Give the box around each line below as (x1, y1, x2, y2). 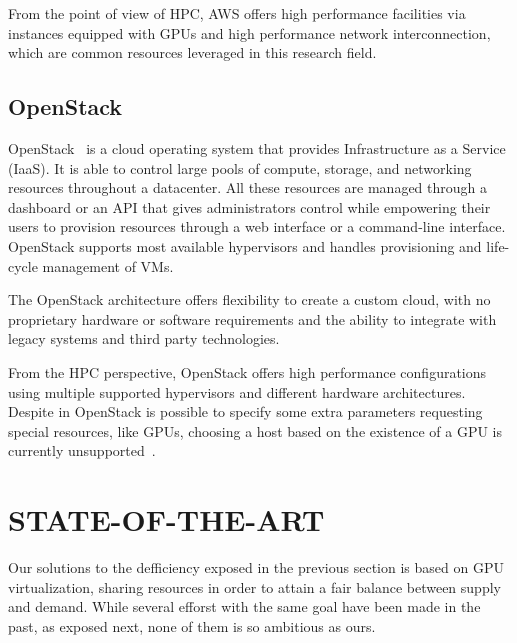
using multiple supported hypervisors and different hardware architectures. (8, 381, 466, 402)
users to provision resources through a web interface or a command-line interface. (8, 216, 506, 237)
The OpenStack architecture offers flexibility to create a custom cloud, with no (8, 289, 491, 310)
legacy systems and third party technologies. (8, 328, 280, 349)
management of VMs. (42, 255, 174, 276)
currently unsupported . (8, 440, 156, 461)
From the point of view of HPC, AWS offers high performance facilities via (8, 3, 466, 23)
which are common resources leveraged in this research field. (8, 42, 377, 63)
